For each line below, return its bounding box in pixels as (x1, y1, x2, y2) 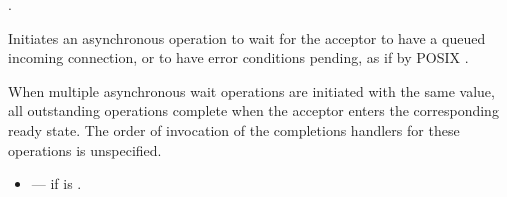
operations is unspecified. (8, 139, 162, 160)
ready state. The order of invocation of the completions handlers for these (8, 119, 460, 140)
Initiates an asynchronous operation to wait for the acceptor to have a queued (8, 27, 486, 48)
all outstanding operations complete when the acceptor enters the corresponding (8, 100, 499, 121)
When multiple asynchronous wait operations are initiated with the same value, (8, 80, 495, 101)
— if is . (31, 173, 82, 194)
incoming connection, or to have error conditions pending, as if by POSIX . (8, 47, 469, 68)
